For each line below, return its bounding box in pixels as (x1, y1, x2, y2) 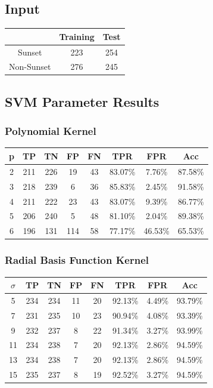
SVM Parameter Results (5, 92, 159, 110)
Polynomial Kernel (5, 124, 96, 138)
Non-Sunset (9, 60, 51, 73)
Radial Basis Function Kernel (5, 252, 149, 267)
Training (59, 30, 95, 42)
